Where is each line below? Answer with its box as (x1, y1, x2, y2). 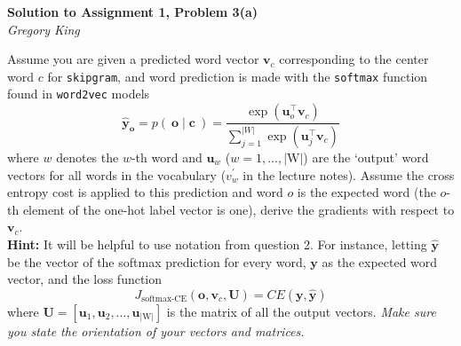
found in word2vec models (7, 84, 150, 103)
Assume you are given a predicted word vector (7, 50, 259, 68)
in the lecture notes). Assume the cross (242, 165, 455, 184)
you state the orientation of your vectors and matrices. (7, 321, 305, 340)
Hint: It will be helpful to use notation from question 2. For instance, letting (7, 234, 427, 253)
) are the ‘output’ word (303, 147, 429, 166)
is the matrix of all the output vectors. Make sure (166, 302, 436, 320)
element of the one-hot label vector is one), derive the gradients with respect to (22, 200, 455, 218)
